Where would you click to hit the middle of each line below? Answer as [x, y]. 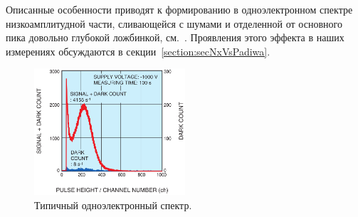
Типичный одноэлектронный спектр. [113, 205]
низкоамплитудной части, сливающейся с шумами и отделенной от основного [174, 23]
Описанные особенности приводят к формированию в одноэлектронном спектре [179, 9]
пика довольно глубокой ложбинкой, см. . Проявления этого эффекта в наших [175, 37]
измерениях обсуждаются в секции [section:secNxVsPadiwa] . [138, 51]
